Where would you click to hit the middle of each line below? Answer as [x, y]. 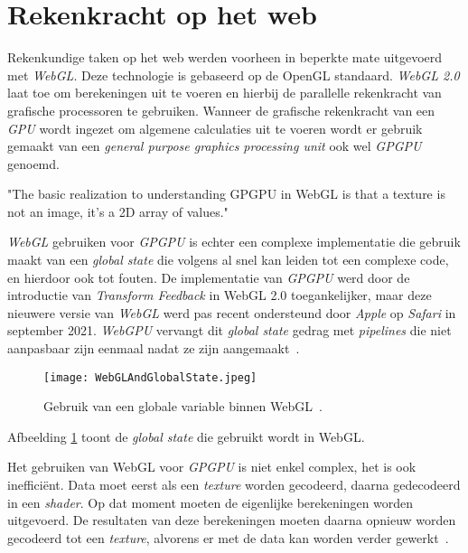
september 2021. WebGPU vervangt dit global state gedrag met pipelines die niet [229, 330]
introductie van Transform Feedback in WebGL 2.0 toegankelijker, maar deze [220, 295]
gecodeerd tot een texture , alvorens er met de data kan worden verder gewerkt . [228, 537]
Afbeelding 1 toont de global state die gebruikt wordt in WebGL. [186, 436]
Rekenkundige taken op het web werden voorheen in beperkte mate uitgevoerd [225, 57]
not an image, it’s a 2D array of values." [118, 211]
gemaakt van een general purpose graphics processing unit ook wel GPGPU [215, 146]
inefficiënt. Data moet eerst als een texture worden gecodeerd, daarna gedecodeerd [234, 485]
